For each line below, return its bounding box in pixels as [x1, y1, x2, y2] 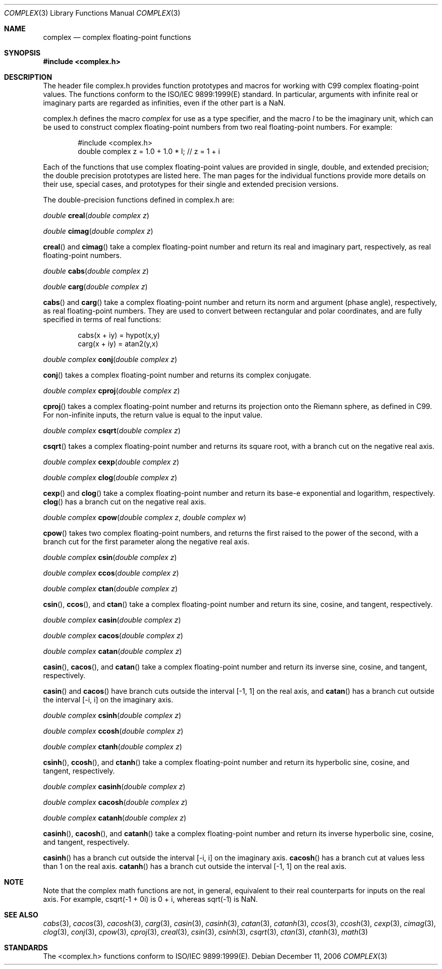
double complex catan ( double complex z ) [43, 647, 182, 655]
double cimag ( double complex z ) [43, 227, 153, 235]
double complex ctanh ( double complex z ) [43, 742, 182, 751]
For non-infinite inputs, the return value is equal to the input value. [43, 411, 263, 419]
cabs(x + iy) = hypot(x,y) [78, 331, 160, 339]
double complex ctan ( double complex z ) [43, 584, 178, 593]
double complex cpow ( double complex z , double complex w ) [43, 513, 246, 522]
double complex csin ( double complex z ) [43, 553, 177, 562]
